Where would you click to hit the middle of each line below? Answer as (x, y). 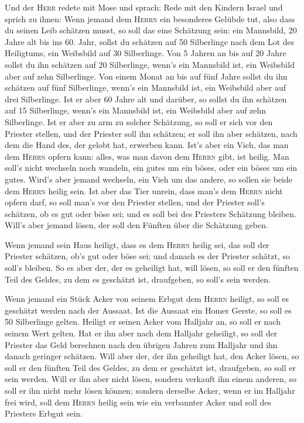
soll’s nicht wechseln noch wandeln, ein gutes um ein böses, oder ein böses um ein (151, 168)
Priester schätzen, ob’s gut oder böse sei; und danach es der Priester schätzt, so (147, 256)
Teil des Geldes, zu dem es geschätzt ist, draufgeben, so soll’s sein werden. (138, 279)
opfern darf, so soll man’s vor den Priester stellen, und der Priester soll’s (135, 202)
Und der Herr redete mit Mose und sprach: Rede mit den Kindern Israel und (144, 7)
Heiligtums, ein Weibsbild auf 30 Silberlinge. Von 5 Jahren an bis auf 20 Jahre (146, 53)
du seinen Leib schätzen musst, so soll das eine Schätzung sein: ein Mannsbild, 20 (151, 30)
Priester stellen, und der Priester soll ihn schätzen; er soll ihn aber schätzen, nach (151, 133)
